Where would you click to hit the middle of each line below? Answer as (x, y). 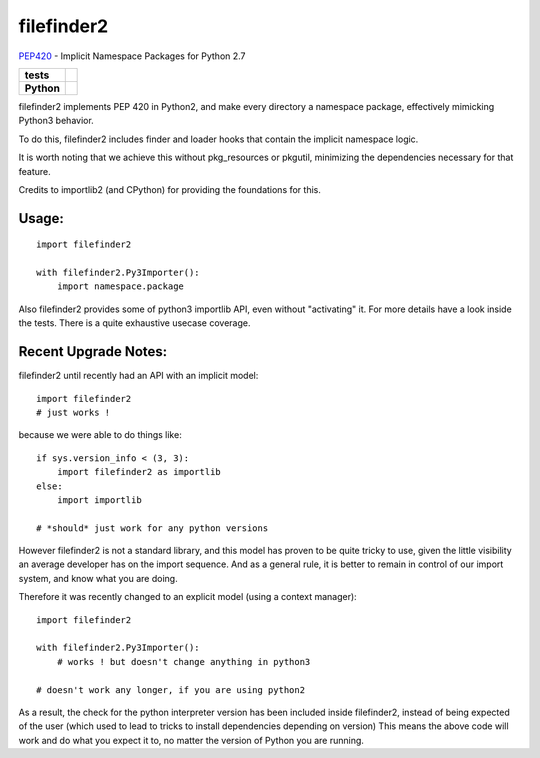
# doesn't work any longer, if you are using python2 (170, 689)
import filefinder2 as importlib (139, 472)
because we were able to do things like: (100, 435)
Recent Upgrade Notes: (93, 351)
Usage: (41, 218)
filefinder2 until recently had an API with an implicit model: (138, 376)
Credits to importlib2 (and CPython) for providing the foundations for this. (170, 189)
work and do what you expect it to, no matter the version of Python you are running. (191, 740)
